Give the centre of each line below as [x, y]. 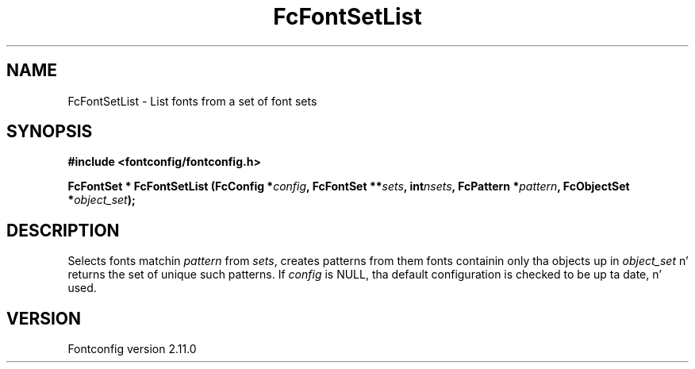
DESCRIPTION [63, 230]
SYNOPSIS [50, 132]
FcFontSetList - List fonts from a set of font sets [192, 101]
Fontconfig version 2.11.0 [132, 349]
